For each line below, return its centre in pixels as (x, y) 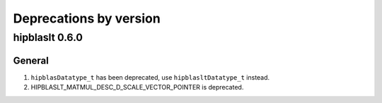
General (31, 60)
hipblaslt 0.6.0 (48, 37)
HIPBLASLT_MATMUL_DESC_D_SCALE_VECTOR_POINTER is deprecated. (137, 87)
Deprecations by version (87, 18)
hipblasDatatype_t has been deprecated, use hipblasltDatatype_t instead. (150, 77)
